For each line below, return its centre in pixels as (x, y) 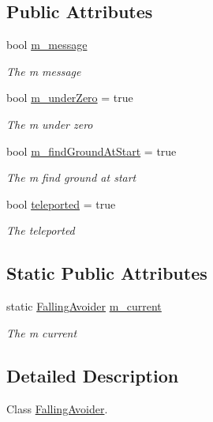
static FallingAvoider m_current (84, 306)
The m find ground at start (71, 177)
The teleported (41, 230)
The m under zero (50, 124)
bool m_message (47, 45)
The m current (42, 332)
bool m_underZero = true (70, 98)
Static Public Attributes (107, 273)
